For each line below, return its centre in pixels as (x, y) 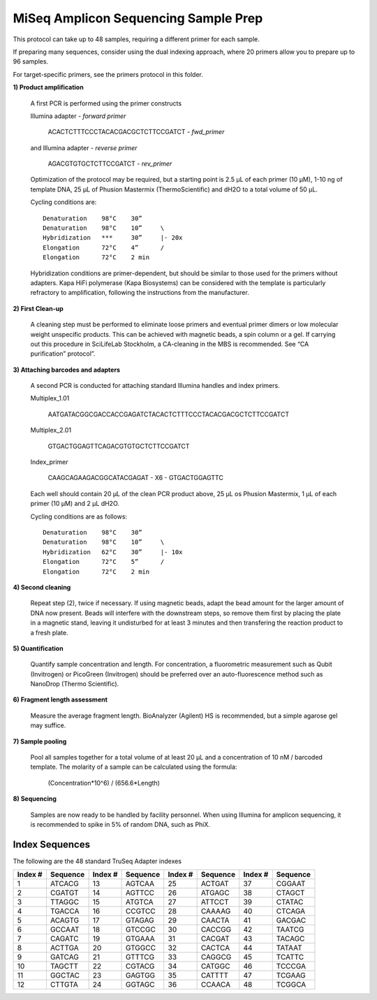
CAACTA (215, 920)
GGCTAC (65, 976)
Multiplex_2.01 (51, 430)
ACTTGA (65, 948)
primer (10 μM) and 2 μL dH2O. (75, 504)
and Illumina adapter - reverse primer (84, 147)
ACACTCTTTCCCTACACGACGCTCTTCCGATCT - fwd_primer (136, 132)
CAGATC (65, 939)
